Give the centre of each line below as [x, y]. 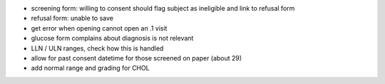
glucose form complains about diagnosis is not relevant [112, 38]
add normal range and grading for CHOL [90, 68]
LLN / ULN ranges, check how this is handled [97, 48]
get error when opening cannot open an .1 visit [99, 28]
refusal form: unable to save [72, 19]
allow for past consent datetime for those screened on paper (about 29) [137, 58]
